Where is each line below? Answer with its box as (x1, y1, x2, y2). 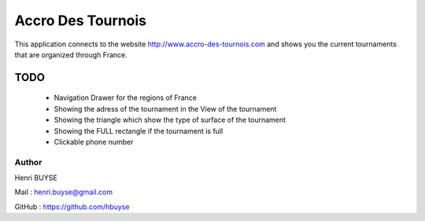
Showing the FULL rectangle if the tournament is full (54, 126, 224, 135)
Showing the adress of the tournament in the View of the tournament (54, 104, 277, 113)
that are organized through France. (14, 50, 128, 59)
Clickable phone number (54, 137, 134, 146)
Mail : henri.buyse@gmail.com (14, 187, 113, 197)
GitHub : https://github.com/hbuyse (14, 201, 130, 212)
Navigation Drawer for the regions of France (54, 93, 197, 102)
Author (14, 157, 42, 168)
